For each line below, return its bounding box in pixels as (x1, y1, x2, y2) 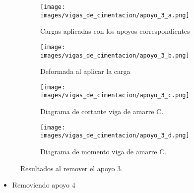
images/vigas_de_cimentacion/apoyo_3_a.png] (40, 11, 190, 19)
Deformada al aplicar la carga (40, 66, 130, 76)
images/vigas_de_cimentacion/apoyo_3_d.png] (40, 132, 190, 139)
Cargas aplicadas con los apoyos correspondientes (40, 26, 190, 36)
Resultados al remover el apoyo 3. (20, 163, 123, 173)
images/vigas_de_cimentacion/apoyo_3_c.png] (40, 92, 190, 99)
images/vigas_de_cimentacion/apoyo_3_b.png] (40, 52, 190, 59)
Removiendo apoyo (12, 180, 70, 190)
